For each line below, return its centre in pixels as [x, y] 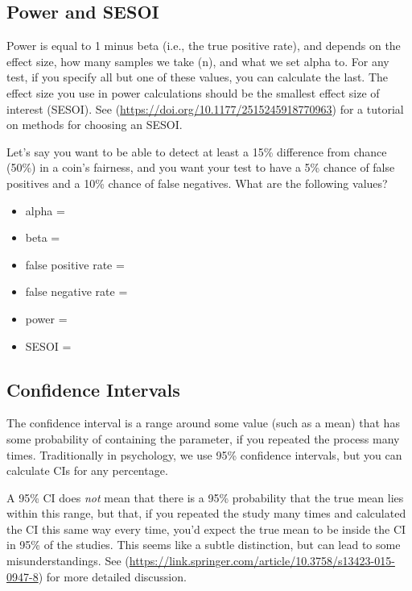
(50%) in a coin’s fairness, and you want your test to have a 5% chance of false [201, 167]
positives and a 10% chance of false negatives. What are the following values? [197, 183]
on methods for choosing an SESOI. [95, 125]
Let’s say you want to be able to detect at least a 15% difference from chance [197, 151]
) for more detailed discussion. [112, 576]
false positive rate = [75, 264]
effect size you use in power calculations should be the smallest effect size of [193, 92]
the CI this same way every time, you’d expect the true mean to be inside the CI [206, 529]
